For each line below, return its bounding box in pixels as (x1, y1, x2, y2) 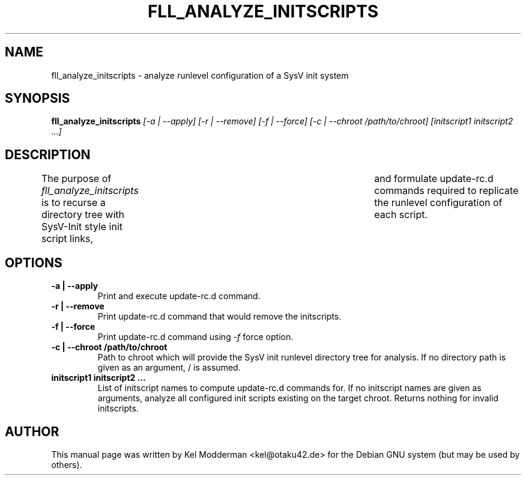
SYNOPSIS (5, 91, 70, 106)
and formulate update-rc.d (374, 172, 494, 185)
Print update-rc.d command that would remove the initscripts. (97, 311, 342, 322)
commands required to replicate (374, 184, 519, 197)
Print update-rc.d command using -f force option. (97, 332, 294, 342)
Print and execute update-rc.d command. (97, 291, 261, 302)
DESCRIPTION (5, 147, 91, 162)
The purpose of (41, 172, 112, 185)
